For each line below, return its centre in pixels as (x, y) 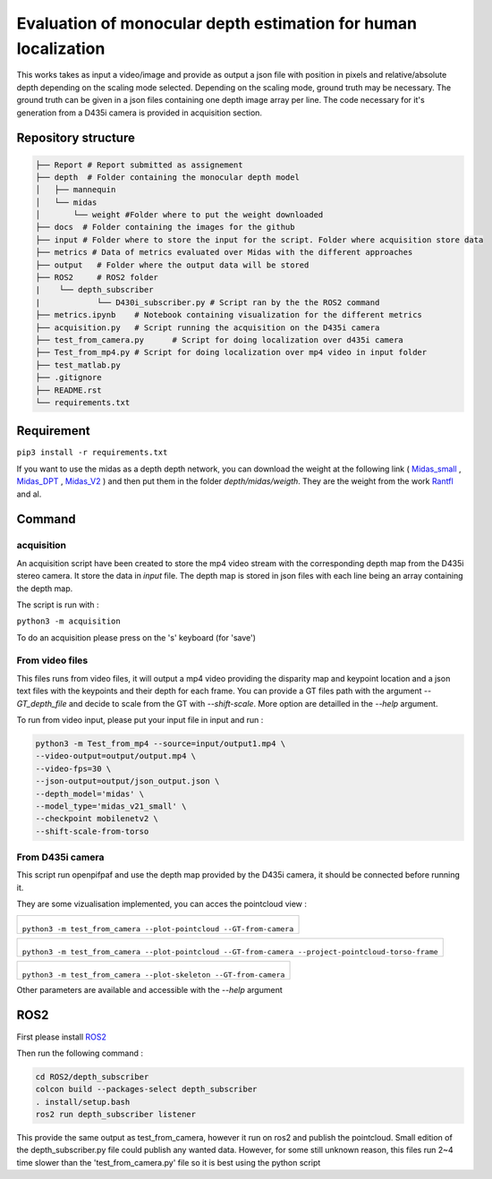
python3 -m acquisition (68, 621)
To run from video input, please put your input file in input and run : (140, 720)
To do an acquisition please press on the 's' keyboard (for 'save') (136, 637)
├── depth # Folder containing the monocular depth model (167, 177)
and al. (29, 494)
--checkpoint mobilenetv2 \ (97, 819)
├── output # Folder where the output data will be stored (172, 265)
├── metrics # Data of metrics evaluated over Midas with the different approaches (224, 252)
